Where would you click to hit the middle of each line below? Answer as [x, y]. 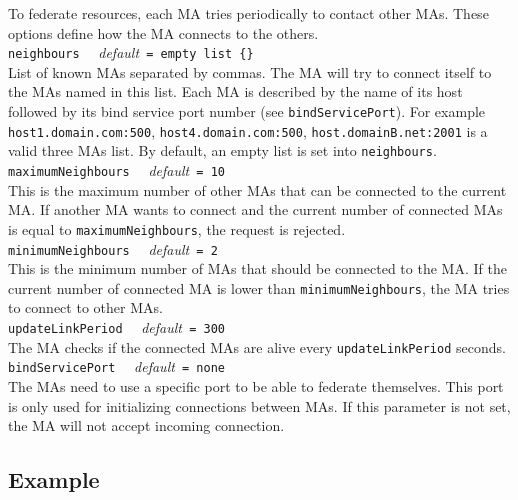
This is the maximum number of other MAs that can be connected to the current [257, 189]
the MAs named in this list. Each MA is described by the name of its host [235, 91]
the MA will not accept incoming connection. [146, 425]
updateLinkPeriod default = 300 [116, 327]
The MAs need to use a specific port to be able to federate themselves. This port [256, 385]
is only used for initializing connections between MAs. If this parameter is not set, [259, 405]
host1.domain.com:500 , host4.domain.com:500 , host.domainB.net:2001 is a [248, 130]
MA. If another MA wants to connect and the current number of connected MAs [255, 209]
